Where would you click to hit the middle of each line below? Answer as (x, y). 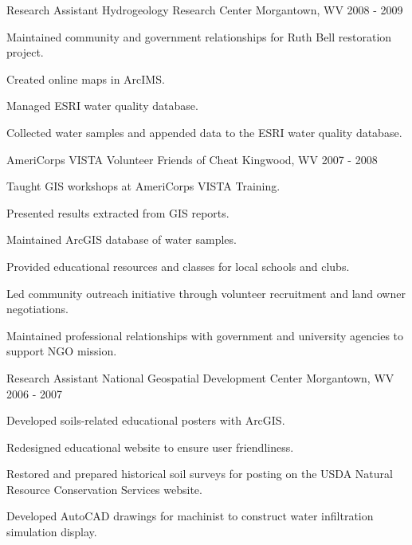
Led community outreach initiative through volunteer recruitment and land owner (206, 293)
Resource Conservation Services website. (104, 489)
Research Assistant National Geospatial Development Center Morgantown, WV (200, 377)
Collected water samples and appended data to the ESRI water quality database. (204, 132)
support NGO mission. (62, 351)
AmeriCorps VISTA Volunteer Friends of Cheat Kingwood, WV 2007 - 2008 (192, 159)
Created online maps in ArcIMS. (86, 78)
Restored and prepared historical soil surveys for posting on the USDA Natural (200, 474)
